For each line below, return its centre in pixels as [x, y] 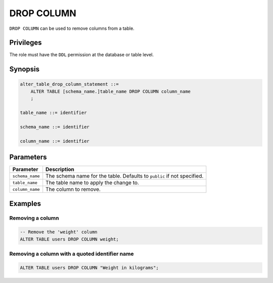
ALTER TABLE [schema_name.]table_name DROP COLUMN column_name [111, 91]
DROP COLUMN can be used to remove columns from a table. [72, 28]
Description [60, 170]
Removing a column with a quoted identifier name [72, 254]
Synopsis [25, 69]
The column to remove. [73, 189]
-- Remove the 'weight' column [59, 232]
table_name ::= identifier [53, 113]
